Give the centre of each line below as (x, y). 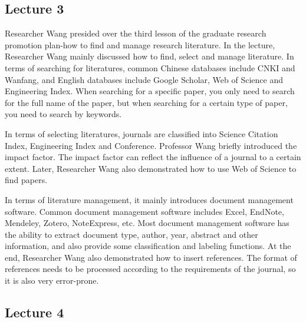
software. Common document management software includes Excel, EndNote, (144, 211)
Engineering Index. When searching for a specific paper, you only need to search (150, 91)
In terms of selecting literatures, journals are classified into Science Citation (142, 133)
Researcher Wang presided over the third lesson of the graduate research (136, 33)
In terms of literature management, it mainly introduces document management (149, 199)
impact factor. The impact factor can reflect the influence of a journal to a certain (153, 157)
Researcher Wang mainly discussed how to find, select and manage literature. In (149, 56)
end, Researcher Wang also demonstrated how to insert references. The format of (151, 257)
